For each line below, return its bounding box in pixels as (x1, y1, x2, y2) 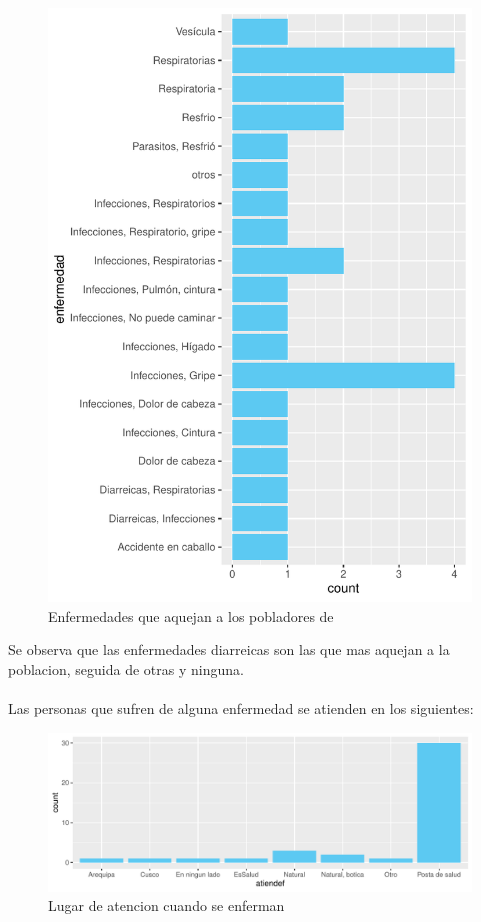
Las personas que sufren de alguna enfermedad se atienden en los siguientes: (8, 697, 474, 718)
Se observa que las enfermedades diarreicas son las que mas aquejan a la (8, 639, 450, 660)
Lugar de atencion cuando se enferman (48, 895, 285, 916)
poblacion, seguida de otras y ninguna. (8, 658, 244, 679)
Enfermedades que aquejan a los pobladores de (48, 605, 334, 626)
